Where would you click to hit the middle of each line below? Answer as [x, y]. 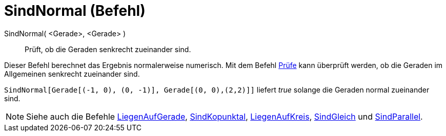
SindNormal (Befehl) [75, 11]
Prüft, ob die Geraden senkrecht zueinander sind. [108, 49]
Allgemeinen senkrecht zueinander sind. [72, 74]
